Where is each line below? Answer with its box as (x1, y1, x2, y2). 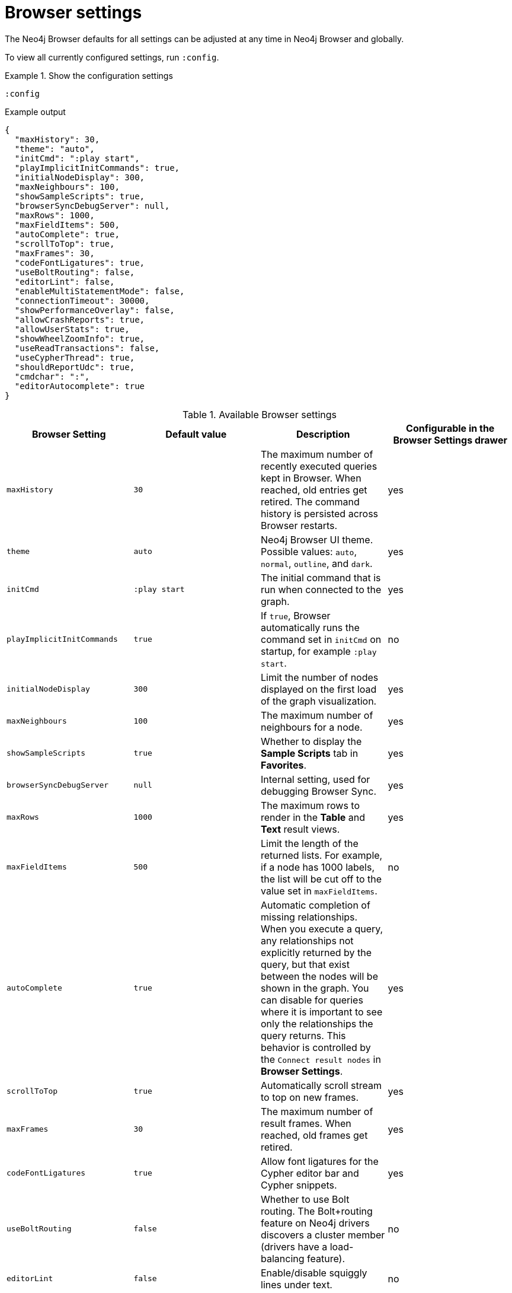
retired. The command (261, 495, 360, 508)
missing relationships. (261, 910, 358, 923)
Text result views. (261, 823, 340, 835)
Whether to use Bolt (261, 1193, 350, 1205)
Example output (5, 106, 66, 117)
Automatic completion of (261, 899, 370, 911)
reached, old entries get (261, 483, 367, 496)
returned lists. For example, (261, 849, 383, 861)
